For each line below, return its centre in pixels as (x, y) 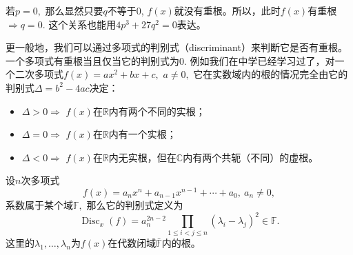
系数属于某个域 (39, 205)
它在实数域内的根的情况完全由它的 (271, 74)
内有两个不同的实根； (157, 111)
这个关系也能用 (82, 24)
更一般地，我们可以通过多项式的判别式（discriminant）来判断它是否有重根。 (176, 47)
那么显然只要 (74, 10)
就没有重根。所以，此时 (227, 10)
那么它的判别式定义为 (135, 205)
